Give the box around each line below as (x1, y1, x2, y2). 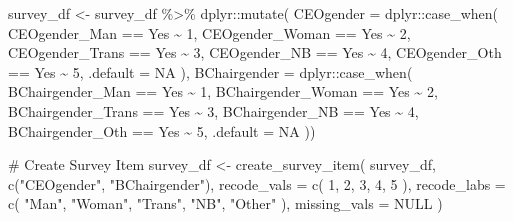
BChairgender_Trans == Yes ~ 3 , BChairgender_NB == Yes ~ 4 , (8, 100, 419, 121)
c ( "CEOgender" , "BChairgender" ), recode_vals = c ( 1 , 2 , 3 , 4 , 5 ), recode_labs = (8, 173, 506, 194)
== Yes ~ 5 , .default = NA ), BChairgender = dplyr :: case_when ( (8, 61, 413, 82)
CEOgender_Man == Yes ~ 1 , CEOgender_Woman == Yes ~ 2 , (8, 22, 411, 43)
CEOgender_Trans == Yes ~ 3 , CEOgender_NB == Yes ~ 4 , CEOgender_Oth (8, 42, 502, 63)
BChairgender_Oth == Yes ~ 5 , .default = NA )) (8, 120, 316, 141)
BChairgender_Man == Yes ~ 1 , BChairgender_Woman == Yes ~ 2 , (8, 81, 438, 102)
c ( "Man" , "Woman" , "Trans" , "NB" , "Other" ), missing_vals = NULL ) (8, 193, 443, 214)
